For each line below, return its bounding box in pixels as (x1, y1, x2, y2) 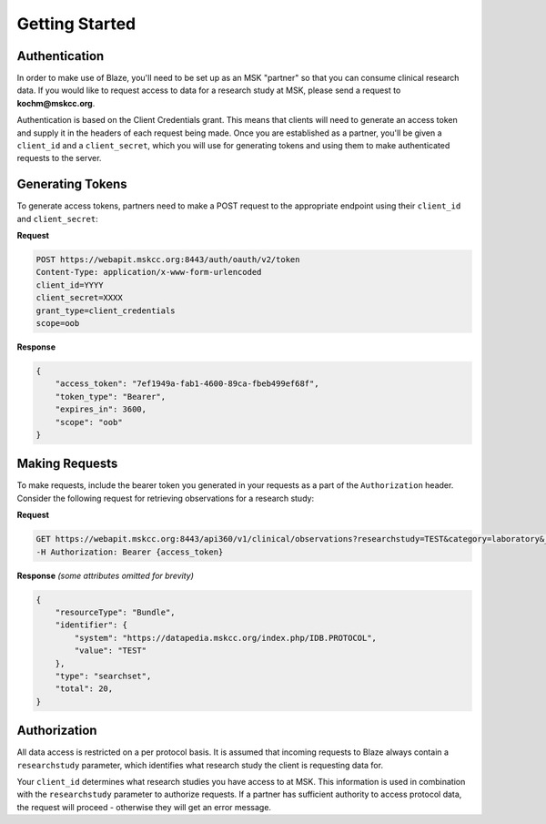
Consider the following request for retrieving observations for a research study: (16, 493, 314, 504)
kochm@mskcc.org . (16, 97, 96, 108)
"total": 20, (55, 684, 114, 694)
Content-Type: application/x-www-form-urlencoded (35, 267, 262, 278)
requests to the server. (16, 153, 102, 164)
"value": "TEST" (74, 646, 147, 656)
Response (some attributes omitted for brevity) (16, 570, 195, 581)
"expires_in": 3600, (55, 404, 147, 414)
